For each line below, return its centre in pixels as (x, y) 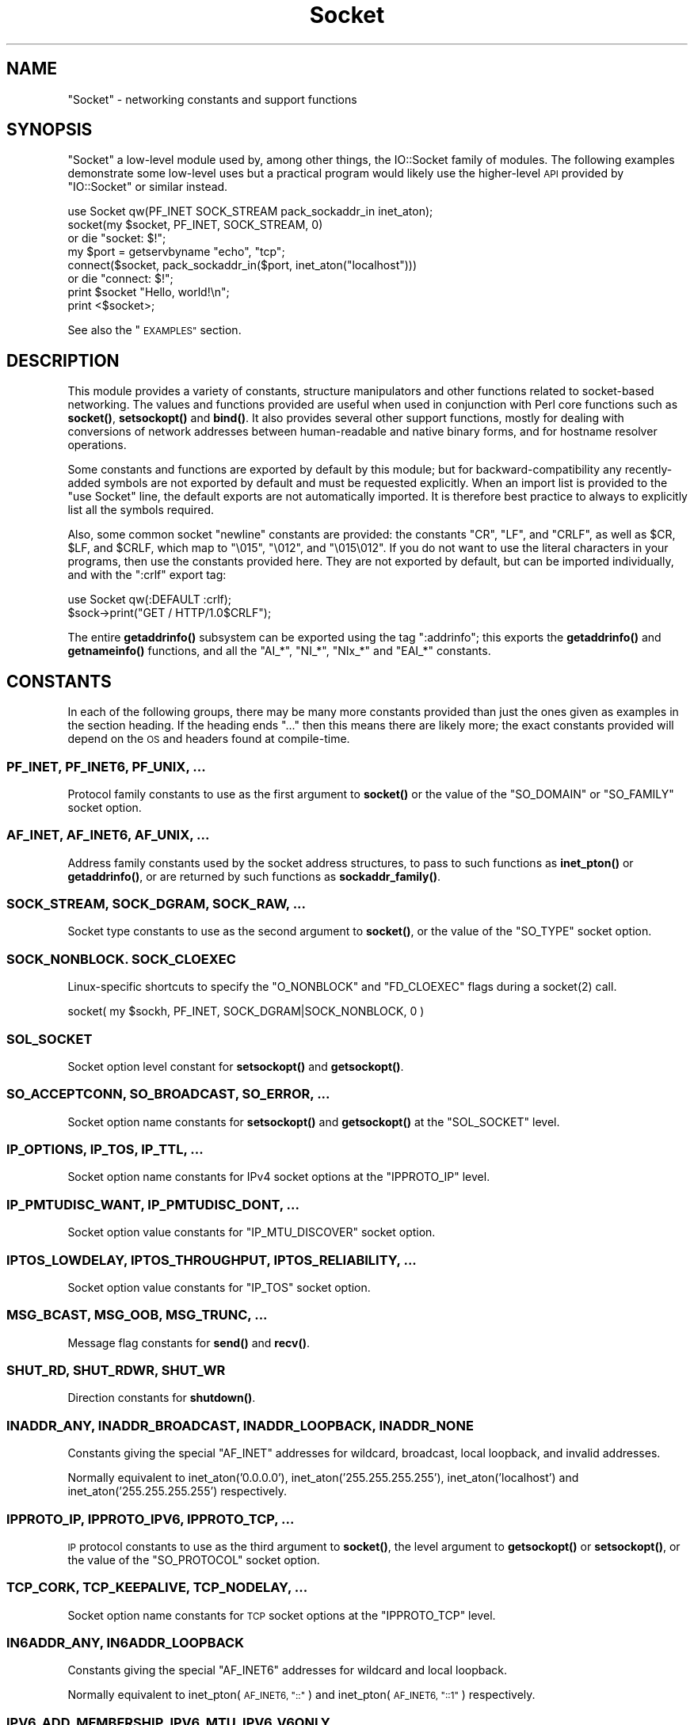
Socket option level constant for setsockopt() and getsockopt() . (236, 1066)
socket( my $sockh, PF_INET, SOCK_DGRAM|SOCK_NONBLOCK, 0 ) (246, 1011)
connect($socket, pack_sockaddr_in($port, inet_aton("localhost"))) (242, 265)
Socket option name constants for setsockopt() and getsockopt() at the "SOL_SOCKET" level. (314, 1121)
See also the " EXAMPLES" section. (154, 330)
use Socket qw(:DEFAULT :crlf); (150, 600)
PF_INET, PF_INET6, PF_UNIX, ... (106, 766)
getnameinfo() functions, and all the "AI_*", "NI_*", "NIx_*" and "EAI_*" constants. (279, 651)
